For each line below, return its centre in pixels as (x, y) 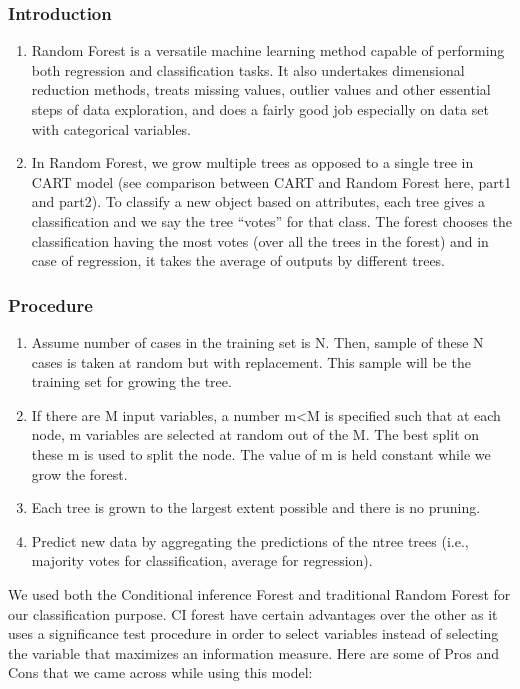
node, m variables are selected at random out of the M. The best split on (255, 434)
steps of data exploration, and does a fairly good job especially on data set (260, 109)
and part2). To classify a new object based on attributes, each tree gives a (258, 201)
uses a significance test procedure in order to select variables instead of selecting (253, 633)
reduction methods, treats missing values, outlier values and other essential (261, 89)
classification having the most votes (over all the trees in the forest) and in (260, 240)
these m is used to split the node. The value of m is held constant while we (261, 453)
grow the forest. (79, 473)
